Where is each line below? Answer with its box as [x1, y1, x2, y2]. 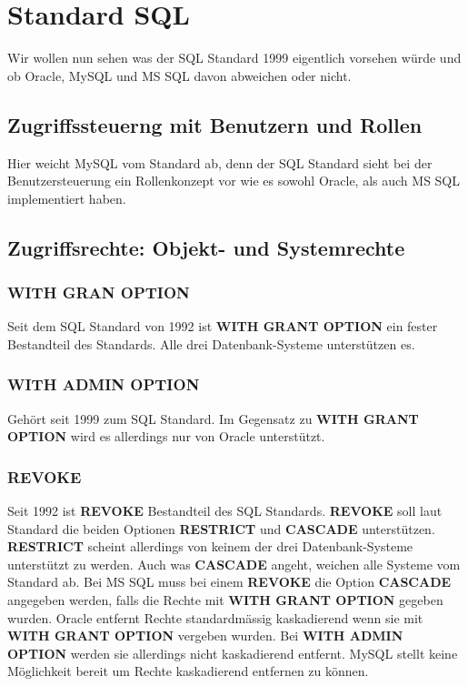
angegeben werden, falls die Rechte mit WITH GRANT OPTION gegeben [7, 590, 443, 610]
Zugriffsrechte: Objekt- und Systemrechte [7, 233, 405, 261]
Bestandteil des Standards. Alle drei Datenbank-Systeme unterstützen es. [7, 334, 415, 353]
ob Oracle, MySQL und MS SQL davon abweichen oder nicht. [7, 66, 352, 85]
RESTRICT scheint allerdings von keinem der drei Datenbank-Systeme [7, 537, 413, 556]
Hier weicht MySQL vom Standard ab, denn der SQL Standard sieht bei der [7, 153, 433, 172]
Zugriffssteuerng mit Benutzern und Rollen [7, 110, 423, 138]
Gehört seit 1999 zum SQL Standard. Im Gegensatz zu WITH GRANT [7, 409, 419, 428]
